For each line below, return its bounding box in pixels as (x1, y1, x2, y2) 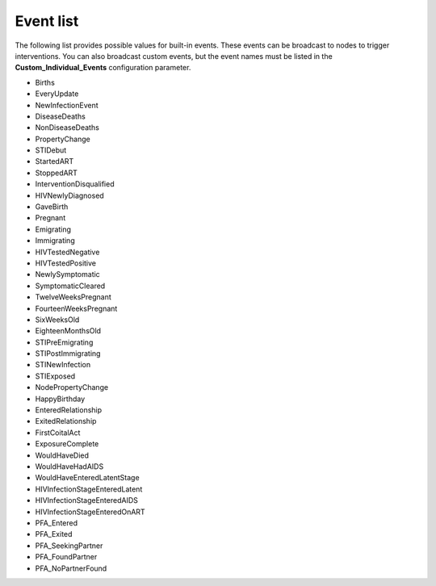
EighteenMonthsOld (35, 326, 101, 336)
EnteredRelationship (35, 405, 103, 415)
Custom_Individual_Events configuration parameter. (15, 63, 191, 73)
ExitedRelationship (35, 416, 97, 426)
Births (35, 77, 56, 87)
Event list (15, 12, 79, 30)
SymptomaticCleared (35, 281, 106, 291)
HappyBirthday (35, 394, 86, 404)
